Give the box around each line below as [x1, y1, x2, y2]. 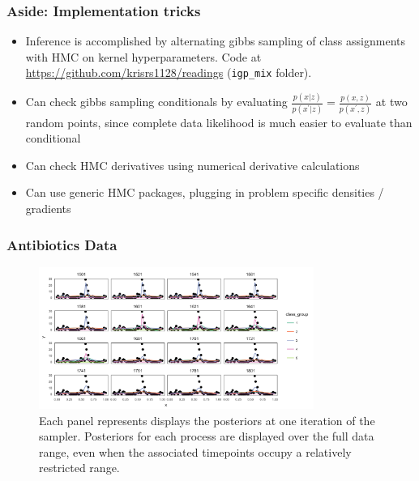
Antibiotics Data [6, 234, 118, 254]
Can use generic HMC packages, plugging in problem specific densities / [25, 184, 384, 201]
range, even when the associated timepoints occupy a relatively [39, 443, 352, 460]
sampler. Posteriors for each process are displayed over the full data [39, 428, 374, 445]
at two [375, 93, 408, 110]
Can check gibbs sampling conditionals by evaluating [25, 93, 288, 110]
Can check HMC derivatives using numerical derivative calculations [25, 156, 360, 173]
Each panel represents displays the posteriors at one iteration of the [39, 411, 375, 428]
